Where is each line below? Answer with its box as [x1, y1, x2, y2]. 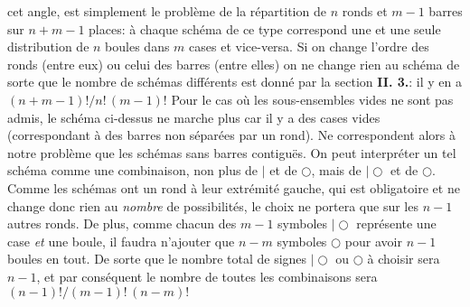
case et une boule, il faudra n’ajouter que [7, 231, 235, 250]
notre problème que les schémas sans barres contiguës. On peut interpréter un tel [7, 143, 456, 162]
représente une [356, 214, 437, 233]
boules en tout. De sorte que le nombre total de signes [7, 249, 307, 268]
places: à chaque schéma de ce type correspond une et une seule [89, 19, 441, 38]
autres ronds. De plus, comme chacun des [7, 214, 237, 233]
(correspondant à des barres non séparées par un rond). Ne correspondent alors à [7, 126, 456, 144]
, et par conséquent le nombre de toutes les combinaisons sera [36, 266, 378, 285]
